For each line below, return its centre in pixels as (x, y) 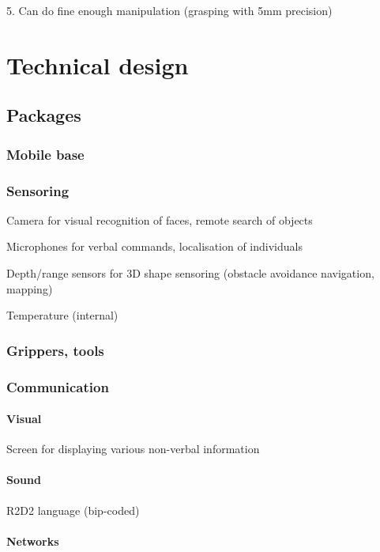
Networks (33, 541)
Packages (44, 115)
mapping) (30, 288)
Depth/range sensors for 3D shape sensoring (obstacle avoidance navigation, (190, 273)
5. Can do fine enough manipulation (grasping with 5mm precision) (169, 10)
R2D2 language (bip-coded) (73, 510)
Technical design (98, 64)
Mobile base (45, 154)
